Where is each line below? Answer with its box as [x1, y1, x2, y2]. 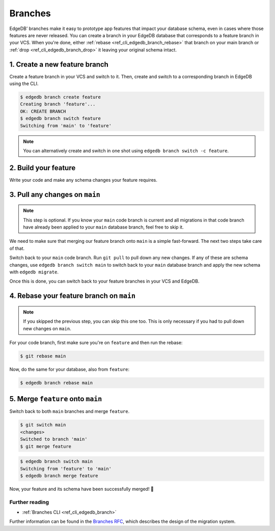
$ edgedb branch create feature [20, 94, 101, 100]
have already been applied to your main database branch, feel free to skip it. [23, 224, 184, 230]
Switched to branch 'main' [20, 436, 88, 442]
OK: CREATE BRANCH [20, 108, 66, 114]
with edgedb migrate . [9, 269, 59, 275]
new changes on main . [23, 325, 71, 331]
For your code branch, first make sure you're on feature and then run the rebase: [9, 339, 183, 346]
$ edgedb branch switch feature [20, 116, 101, 122]
